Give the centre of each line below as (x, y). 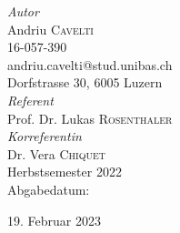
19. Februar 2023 (54, 220)
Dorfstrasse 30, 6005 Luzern (85, 82)
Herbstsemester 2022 (65, 172)
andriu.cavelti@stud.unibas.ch (90, 64)
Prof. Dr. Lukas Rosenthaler (90, 118)
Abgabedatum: (49, 189)
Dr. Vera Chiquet (56, 153)
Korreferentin (45, 136)
